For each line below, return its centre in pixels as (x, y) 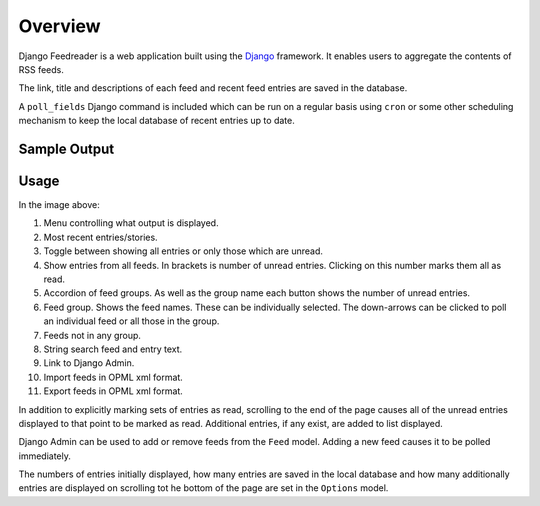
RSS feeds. (41, 69)
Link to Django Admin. (89, 363)
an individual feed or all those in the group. (131, 321)
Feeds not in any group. (92, 335)
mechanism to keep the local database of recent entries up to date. (156, 121)
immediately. (45, 456)
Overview (59, 26)
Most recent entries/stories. (101, 237)
